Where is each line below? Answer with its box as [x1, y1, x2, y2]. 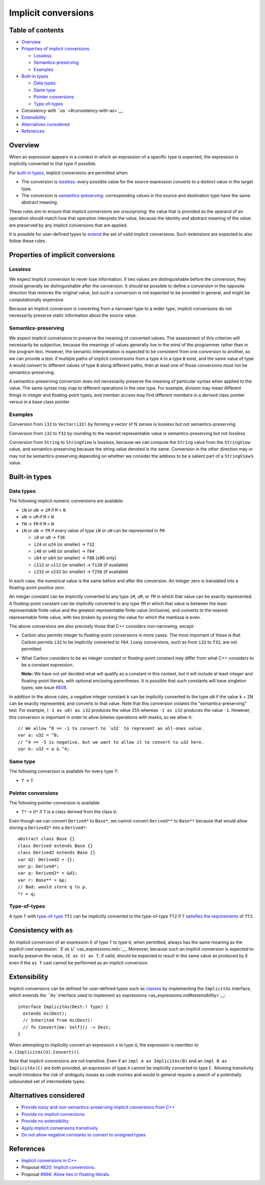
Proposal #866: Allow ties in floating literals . [21, 1171, 110, 1177]
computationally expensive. [9, 297, 65, 303]
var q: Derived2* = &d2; [18, 871, 78, 876]
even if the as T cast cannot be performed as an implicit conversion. [9, 959, 149, 966]
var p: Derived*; [18, 864, 59, 869]
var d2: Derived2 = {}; [18, 856, 75, 862]
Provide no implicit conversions [21, 1111, 85, 1117]
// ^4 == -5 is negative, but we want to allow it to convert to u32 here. [18, 739, 204, 745]
